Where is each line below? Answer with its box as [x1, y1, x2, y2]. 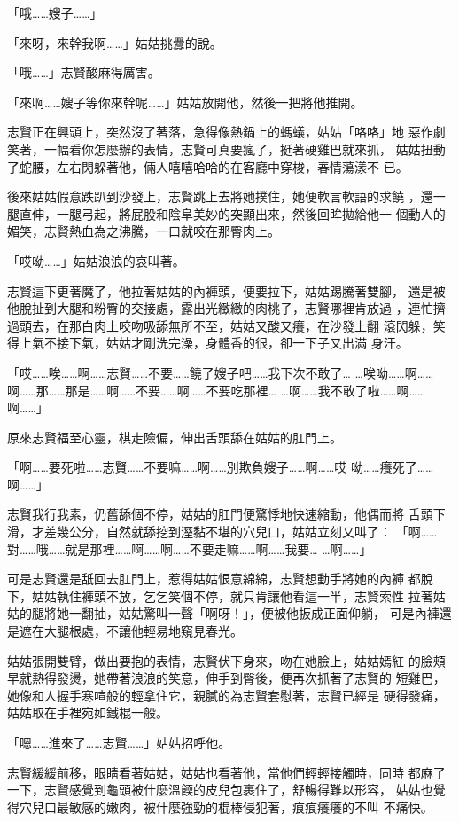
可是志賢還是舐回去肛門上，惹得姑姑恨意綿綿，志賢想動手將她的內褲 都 [7, 569, 421, 588]
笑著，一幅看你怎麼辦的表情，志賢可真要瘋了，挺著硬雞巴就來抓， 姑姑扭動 [7, 139, 446, 158]
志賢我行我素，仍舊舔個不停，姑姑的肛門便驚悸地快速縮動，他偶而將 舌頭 [7, 505, 433, 523]
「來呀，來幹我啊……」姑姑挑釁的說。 [7, 33, 222, 51]
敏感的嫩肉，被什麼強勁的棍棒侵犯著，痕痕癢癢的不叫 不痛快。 [68, 797, 433, 816]
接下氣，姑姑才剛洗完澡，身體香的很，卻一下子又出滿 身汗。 [56, 333, 408, 352]
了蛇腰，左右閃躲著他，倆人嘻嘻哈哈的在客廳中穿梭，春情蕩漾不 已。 [7, 157, 408, 176]
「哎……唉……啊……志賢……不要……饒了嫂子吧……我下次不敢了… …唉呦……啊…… [7, 363, 434, 381]
